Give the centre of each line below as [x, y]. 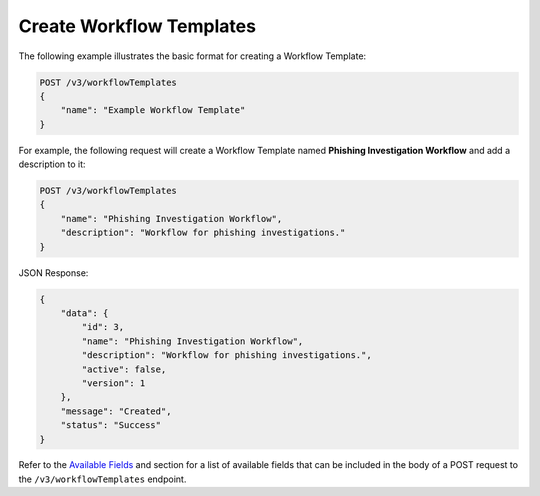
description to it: [52, 164]
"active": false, [124, 369]
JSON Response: [53, 272]
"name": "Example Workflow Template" [153, 110]
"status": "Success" [111, 425]
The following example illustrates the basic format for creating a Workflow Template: [192, 56]
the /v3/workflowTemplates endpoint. [102, 479]
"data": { [84, 313]
